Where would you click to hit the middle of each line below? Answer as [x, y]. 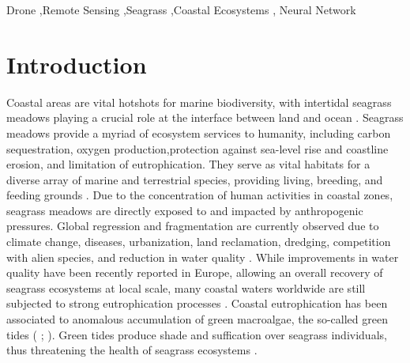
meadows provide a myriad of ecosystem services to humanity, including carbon [199, 132]
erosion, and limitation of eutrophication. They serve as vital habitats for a [188, 164]
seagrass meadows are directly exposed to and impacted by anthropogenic [185, 210]
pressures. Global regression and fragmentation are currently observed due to [193, 226]
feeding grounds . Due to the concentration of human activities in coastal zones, [200, 195]
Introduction [77, 64]
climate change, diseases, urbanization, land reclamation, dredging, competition [199, 242]
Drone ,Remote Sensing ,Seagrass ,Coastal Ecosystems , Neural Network [181, 9]
